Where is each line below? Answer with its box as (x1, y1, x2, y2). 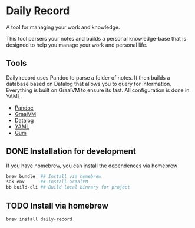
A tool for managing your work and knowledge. (6, 24, 120, 31)
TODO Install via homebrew (6, 200, 109, 210)
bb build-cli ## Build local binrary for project (6, 184, 131, 190)
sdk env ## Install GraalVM (6, 179, 88, 185)
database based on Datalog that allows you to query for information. (6, 80, 172, 87)
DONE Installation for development (6, 146, 137, 157)
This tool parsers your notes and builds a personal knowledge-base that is (6, 35, 187, 42)
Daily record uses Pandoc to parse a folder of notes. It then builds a (6, 74, 170, 81)
